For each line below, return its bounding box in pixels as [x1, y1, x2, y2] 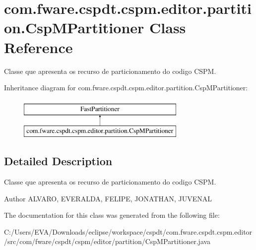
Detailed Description [4, 153, 113, 169]
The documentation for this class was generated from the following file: [4, 210, 220, 220]
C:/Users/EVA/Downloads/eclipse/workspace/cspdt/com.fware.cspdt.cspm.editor [4, 226, 253, 237]
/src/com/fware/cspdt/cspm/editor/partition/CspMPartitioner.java [4, 236, 211, 247]
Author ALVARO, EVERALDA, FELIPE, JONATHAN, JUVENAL [4, 193, 212, 203]
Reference [4, 37, 73, 57]
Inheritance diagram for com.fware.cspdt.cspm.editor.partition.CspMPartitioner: [4, 82, 248, 93]
